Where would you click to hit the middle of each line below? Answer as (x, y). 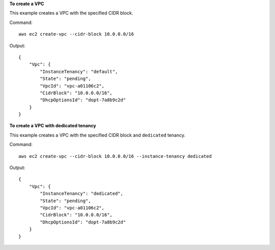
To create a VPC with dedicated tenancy (53, 126)
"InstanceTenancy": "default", (79, 72)
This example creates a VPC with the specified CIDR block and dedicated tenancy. (98, 135)
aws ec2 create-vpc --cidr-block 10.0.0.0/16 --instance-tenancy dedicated (115, 156)
